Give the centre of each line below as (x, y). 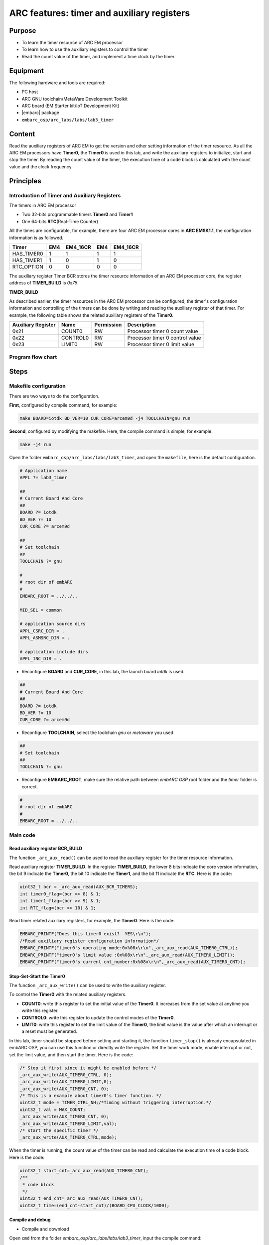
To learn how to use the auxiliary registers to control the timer (85, 49)
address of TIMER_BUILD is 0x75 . (44, 283)
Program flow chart (33, 357)
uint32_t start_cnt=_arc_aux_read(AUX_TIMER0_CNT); (84, 1171)
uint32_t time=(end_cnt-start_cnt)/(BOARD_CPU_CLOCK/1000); (95, 1205)
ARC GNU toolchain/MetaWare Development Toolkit (75, 99)
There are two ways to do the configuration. (54, 396)
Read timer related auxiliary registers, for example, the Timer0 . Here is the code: (92, 921)
